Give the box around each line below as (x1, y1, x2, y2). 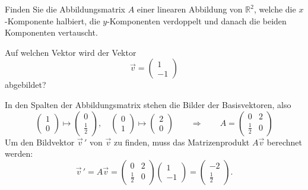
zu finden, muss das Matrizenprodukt (113, 135, 250, 148)
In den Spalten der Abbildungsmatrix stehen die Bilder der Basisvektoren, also (5, 98, 291, 110)
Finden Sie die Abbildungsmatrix (5, 3, 125, 15)
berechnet (266, 135, 302, 148)
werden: (5, 147, 33, 160)
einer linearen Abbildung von (136, 3, 243, 15)
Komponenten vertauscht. (5, 26, 98, 39)
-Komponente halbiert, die (5, 14, 100, 27)
